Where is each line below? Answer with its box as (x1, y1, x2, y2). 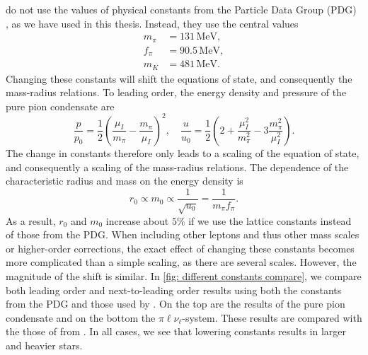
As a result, (6, 213, 56, 228)
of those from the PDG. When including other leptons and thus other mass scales (6, 227, 360, 242)
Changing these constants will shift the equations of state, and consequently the (6, 71, 352, 86)
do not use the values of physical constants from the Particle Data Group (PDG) (6, 2, 357, 16)
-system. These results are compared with (182, 310, 362, 325)
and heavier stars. (6, 337, 83, 352)
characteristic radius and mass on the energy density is (6, 173, 243, 188)
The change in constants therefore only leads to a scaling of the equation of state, (6, 145, 360, 160)
